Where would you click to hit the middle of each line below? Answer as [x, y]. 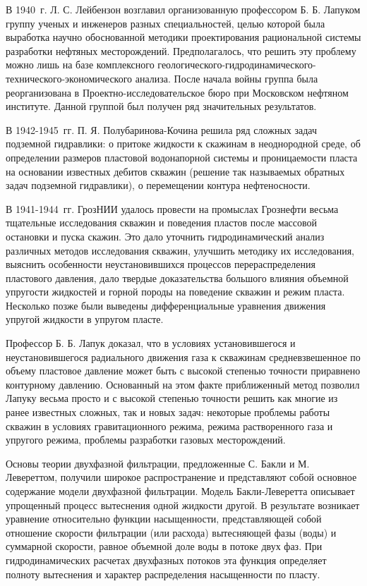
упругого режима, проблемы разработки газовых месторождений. [146, 440]
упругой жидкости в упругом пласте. [85, 319]
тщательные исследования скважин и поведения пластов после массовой [162, 222]
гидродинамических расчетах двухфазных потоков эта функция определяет [166, 560]
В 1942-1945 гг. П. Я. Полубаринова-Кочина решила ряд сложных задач [162, 129]
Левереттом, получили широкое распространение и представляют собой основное [181, 477]
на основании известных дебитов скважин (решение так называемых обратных [175, 171]
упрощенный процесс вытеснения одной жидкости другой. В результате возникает [183, 505]
